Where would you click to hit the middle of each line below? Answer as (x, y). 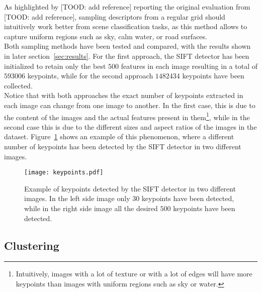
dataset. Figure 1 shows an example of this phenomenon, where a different (119, 136)
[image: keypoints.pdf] (64, 173)
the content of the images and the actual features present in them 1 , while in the (127, 116)
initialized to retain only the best (55, 66)
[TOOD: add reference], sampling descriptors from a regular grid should (115, 16)
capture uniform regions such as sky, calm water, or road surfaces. (106, 36)
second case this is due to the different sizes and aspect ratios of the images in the (130, 126)
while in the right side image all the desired (91, 208)
